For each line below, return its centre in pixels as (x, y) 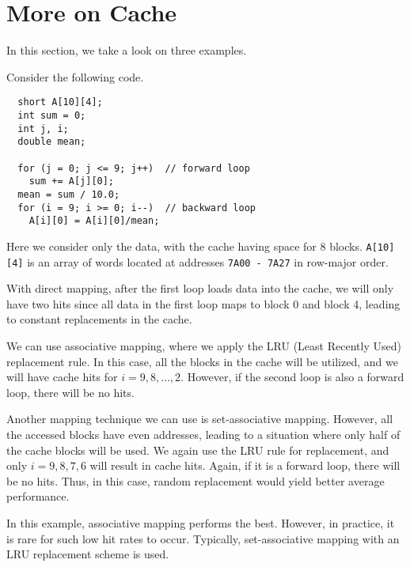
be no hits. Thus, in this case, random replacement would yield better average (196, 480)
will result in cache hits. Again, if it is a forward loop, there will (245, 465)
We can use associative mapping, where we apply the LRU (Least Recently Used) (204, 345)
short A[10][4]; (60, 102)
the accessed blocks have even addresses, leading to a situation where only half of (203, 434)
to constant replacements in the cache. (99, 319)
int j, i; (43, 129)
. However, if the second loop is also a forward (292, 377)
